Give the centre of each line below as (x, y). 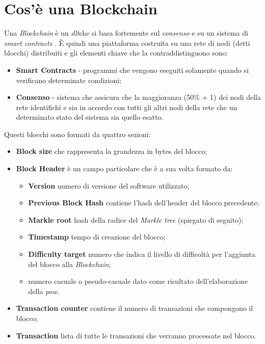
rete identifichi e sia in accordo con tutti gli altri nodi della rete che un (127, 107)
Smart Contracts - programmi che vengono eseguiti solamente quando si (132, 70)
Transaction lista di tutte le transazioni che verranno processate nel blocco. (136, 335)
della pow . (44, 291)
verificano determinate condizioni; (69, 80)
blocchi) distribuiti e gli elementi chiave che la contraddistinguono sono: (116, 53)
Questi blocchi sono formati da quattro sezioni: (77, 134)
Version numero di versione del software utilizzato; (109, 185)
